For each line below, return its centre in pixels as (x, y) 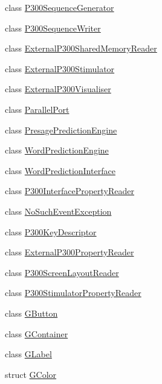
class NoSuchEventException (58, 211)
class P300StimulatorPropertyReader (73, 293)
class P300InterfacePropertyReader (70, 191)
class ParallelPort (37, 109)
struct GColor (31, 374)
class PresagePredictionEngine (61, 130)
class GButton (31, 313)
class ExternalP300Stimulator (60, 68)
